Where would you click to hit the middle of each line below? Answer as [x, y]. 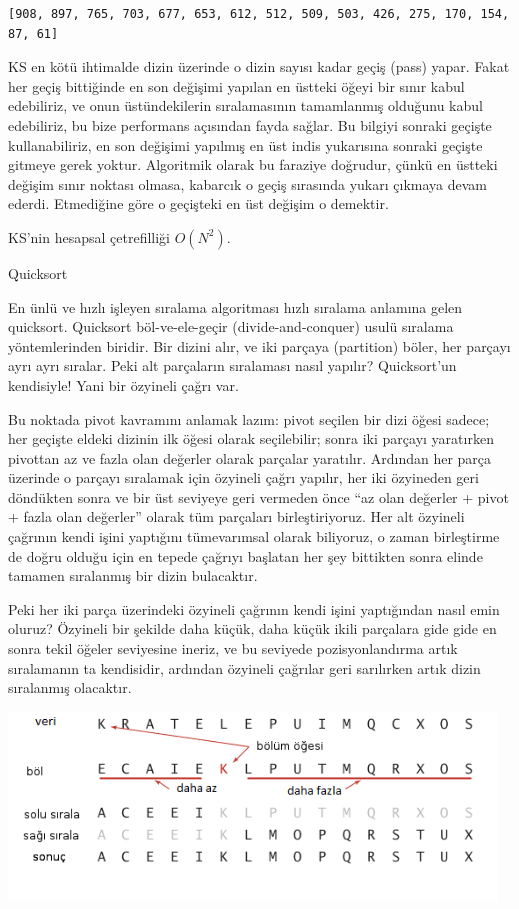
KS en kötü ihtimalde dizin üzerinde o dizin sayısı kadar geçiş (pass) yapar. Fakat [259, 66]
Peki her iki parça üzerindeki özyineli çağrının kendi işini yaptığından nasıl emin [254, 608]
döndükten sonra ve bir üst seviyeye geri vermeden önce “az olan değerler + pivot [258, 496]
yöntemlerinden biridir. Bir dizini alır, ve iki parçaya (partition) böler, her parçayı [259, 345]
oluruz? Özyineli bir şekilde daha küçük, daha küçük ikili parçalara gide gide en [252, 628]
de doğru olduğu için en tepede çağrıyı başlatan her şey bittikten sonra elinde [245, 555]
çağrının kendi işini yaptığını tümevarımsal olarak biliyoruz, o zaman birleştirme [254, 536]
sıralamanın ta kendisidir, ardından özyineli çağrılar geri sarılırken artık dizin [244, 667]
